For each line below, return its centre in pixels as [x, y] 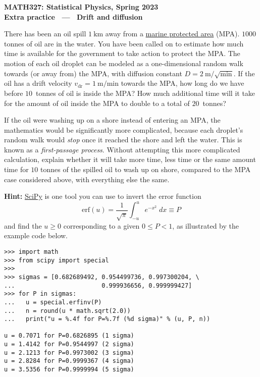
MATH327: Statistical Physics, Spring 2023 [81, 7]
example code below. [36, 235]
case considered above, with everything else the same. [87, 179]
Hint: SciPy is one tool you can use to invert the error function [103, 196]
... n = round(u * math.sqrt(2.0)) [67, 311]
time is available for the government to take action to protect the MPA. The [122, 53]
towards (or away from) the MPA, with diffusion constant [93, 73]
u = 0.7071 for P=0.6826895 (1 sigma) [69, 336]
